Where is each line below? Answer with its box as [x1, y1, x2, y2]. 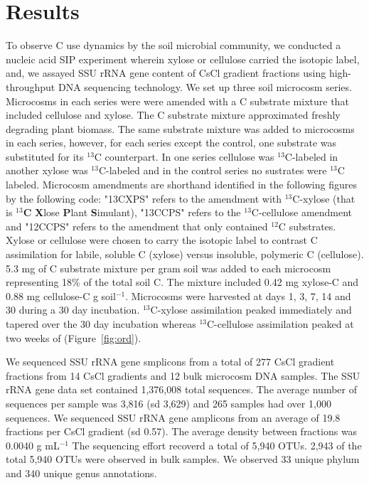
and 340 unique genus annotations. [6, 465, 157, 480]
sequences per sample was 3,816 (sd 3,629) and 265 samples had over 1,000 [6, 395, 331, 410]
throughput [6, 79, 55, 94]
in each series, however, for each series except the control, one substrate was [6, 135, 337, 150]
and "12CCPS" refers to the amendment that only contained [6, 218, 268, 233]
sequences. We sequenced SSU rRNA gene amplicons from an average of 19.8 [6, 410, 341, 425]
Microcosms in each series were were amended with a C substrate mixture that [6, 93, 349, 108]
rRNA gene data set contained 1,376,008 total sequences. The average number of [6, 382, 357, 397]
